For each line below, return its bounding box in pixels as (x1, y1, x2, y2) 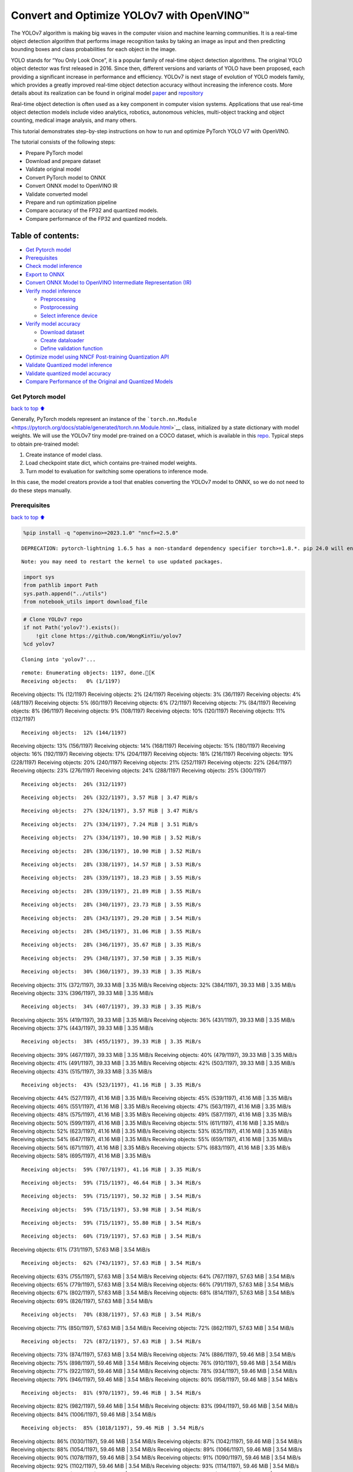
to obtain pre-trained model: (11, 440, 79, 447)
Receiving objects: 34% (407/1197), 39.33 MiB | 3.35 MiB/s (21, 1003, 201, 1010)
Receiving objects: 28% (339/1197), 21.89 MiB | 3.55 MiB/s (21, 888, 201, 894)
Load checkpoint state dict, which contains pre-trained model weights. (25, 459, 197, 466)
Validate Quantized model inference (25, 362, 112, 369)
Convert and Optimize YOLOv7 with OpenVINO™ (11, 9, 250, 22)
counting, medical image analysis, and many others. (11, 117, 137, 124)
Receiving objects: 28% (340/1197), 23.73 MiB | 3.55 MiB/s (21, 901, 201, 908)
